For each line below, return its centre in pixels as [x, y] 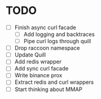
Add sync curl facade [41, 69]
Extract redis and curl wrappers [54, 82]
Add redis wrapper [38, 62]
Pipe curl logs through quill [57, 41]
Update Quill [30, 55]
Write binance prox [38, 75]
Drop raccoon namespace [47, 48]
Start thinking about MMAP [48, 89]
